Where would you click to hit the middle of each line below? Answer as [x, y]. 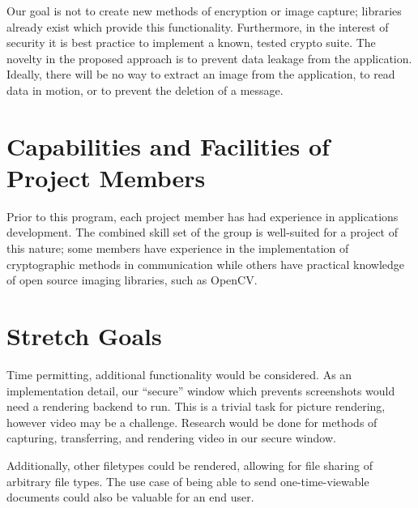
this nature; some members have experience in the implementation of [178, 248]
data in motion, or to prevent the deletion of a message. [145, 90]
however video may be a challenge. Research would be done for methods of [192, 422]
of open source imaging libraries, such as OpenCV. [132, 280]
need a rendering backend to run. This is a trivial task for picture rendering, [196, 406]
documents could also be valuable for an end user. [130, 497]
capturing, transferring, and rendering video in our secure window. [171, 438]
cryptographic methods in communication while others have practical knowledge [206, 264]
